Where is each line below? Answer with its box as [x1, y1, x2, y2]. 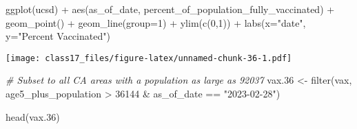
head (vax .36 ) [6, 109, 60, 124]
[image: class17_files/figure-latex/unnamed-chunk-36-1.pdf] [6, 53, 292, 63]
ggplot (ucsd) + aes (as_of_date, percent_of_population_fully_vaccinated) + [6, 2, 335, 16]
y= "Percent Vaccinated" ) [6, 29, 110, 43]
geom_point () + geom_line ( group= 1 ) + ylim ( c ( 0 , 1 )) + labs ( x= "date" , [6, 15, 306, 30]
